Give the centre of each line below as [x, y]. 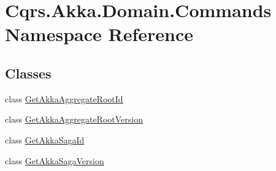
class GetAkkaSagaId [45, 139]
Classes [28, 73]
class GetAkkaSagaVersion [55, 160]
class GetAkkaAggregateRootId [64, 98]
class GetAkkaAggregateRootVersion [74, 119]
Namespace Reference [99, 34]
